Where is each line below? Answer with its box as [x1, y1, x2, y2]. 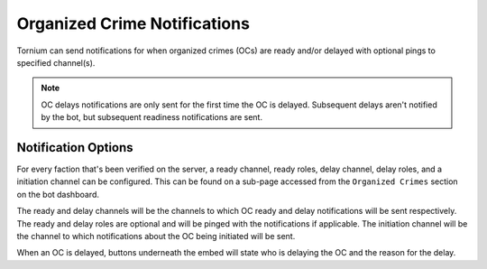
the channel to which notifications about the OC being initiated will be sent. [16, 230, 296, 241]
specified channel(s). [16, 57, 96, 68]
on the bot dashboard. [16, 189, 99, 199]
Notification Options [16, 140, 134, 155]
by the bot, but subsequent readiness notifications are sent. [41, 112, 263, 123]
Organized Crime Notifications [16, 14, 250, 33]
